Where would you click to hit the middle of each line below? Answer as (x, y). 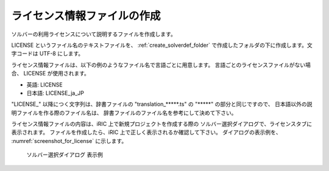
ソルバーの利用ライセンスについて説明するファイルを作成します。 (94, 34)
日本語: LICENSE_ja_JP (55, 93)
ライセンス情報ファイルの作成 (86, 16)
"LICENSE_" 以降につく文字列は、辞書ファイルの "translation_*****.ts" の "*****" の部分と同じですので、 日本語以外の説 (162, 104)
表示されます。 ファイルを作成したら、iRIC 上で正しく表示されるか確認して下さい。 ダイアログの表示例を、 (146, 132)
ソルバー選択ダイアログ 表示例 (65, 155)
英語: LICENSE (45, 85)
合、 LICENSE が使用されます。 (50, 74)
